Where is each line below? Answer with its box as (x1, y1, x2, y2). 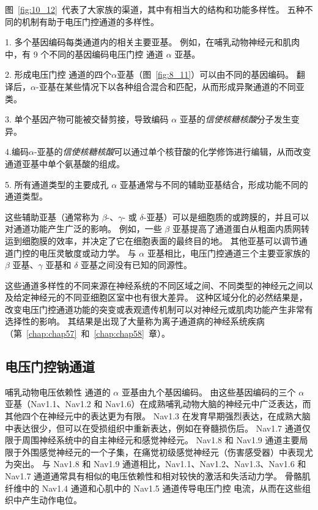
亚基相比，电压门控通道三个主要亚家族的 (147, 246, 310, 259)
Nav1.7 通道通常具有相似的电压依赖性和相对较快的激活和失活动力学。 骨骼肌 (5, 470, 311, 482)
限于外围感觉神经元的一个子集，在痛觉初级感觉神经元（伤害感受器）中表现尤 (5, 445, 313, 458)
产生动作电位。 (21, 493, 82, 506)
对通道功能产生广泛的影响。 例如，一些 (5, 222, 162, 235)
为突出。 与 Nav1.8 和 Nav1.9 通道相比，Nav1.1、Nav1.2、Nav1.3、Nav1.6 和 (5, 457, 306, 470)
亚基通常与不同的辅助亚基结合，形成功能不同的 (119, 178, 308, 190)
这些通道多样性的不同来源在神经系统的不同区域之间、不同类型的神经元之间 (5, 279, 305, 291)
